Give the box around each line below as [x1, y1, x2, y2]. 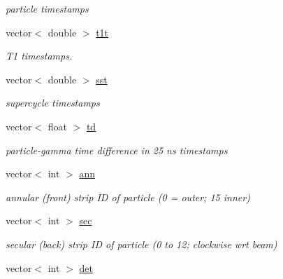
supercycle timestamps [6, 95, 100, 110]
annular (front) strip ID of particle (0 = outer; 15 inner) [6, 189, 250, 204]
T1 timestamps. [6, 48, 73, 63]
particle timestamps [6, 1, 89, 15]
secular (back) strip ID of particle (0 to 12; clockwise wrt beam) [6, 236, 277, 251]
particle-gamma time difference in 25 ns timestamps [6, 142, 228, 157]
